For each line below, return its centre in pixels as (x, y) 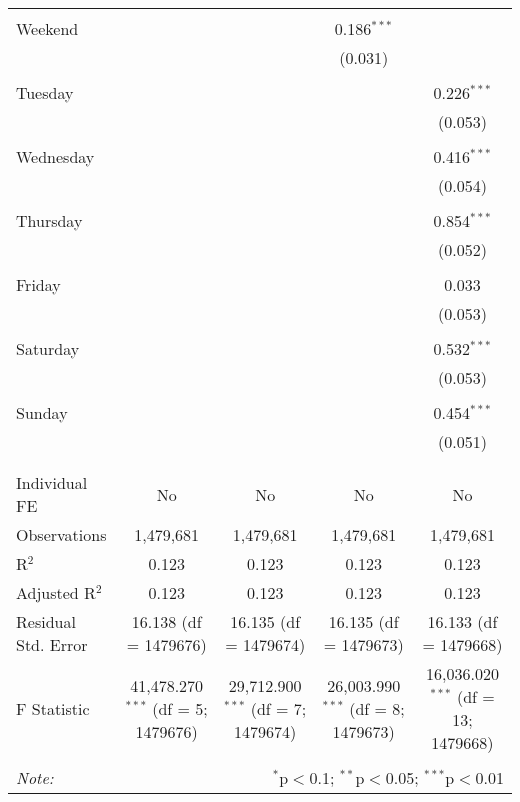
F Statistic (53, 708)
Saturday (48, 348)
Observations (61, 534)
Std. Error (52, 644)
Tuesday (45, 92)
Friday (38, 284)
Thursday (49, 220)
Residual (46, 621)
